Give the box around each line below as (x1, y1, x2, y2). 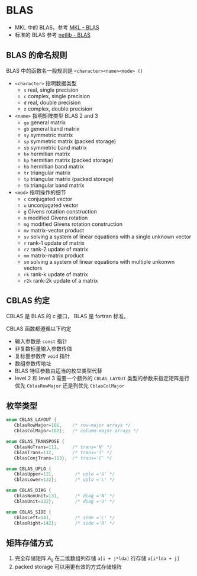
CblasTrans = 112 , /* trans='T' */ (14, 449, 112, 455)
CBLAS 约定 (6, 296, 50, 306)
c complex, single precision (23, 92, 91, 99)
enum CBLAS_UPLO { (6, 465, 51, 472)
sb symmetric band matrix (23, 144, 87, 151)
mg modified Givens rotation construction (23, 220, 123, 228)
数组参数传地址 (14, 360, 51, 367)
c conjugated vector (23, 195, 73, 202)
